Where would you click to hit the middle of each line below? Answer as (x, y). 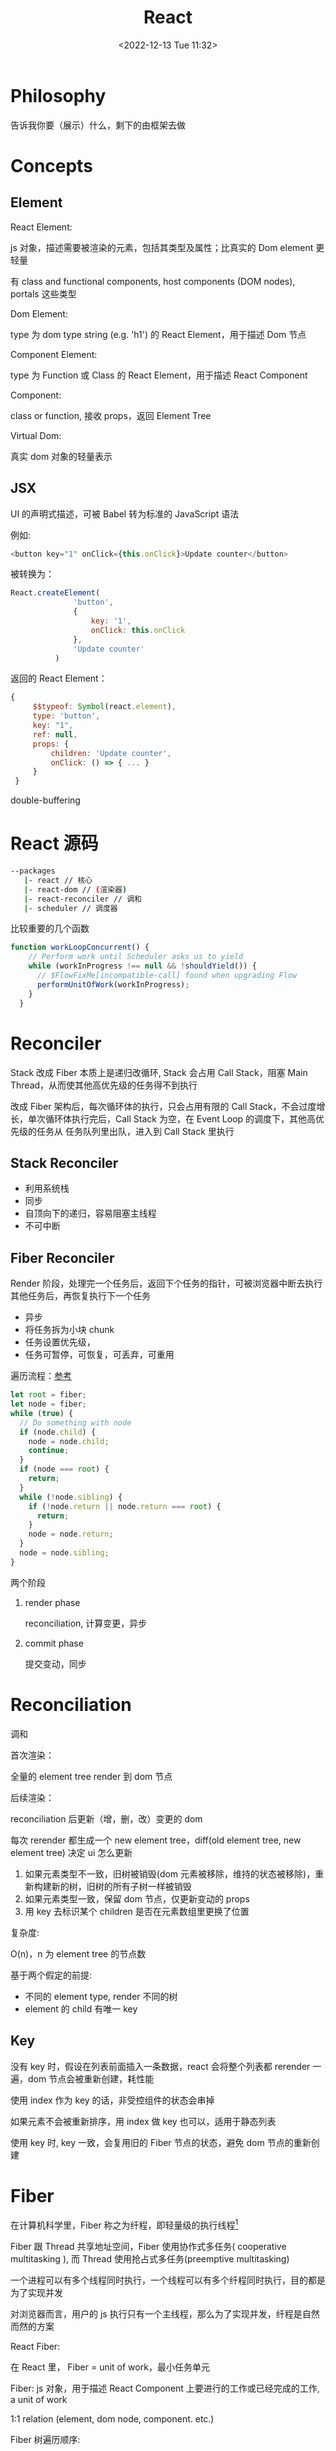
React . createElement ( (55, 593)
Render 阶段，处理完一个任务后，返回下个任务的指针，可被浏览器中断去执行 (166, 1283)
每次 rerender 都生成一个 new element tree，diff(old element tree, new (156, 1840)
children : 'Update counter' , (111, 753)
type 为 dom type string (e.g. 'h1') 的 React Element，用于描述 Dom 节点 (158, 334)
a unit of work (39, 2400)
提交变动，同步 (55, 1663)
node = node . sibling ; (64, 1553)
